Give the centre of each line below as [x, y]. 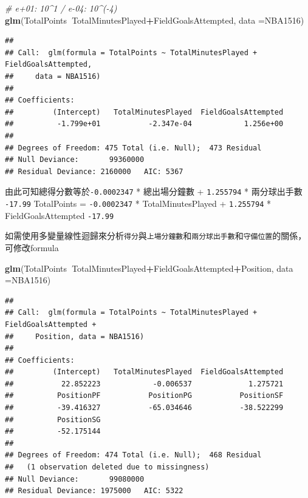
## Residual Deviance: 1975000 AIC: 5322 [94, 491]
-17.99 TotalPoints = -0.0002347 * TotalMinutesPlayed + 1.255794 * [138, 203]
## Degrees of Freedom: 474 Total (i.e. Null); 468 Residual [133, 455]
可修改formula [32, 247]
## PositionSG [53, 419]
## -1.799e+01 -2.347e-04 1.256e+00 [144, 124]
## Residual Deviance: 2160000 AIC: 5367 [94, 171]
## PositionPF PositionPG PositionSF [144, 396]
